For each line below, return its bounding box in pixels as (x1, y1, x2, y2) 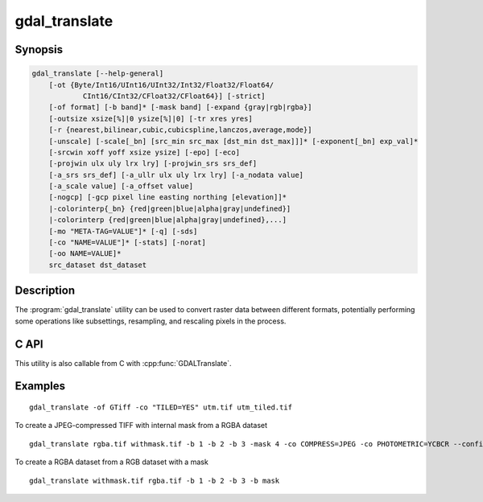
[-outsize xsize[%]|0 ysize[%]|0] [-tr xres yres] (48, 113, 253, 123)
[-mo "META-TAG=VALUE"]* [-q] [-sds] (48, 226, 198, 236)
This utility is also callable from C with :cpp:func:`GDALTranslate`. (14, 358, 232, 368)
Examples (14, 379, 66, 393)
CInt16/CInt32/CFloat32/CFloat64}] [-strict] (82, 91, 266, 101)
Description (14, 284, 76, 298)
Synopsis (14, 43, 64, 56)
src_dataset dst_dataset (48, 260, 147, 270)
